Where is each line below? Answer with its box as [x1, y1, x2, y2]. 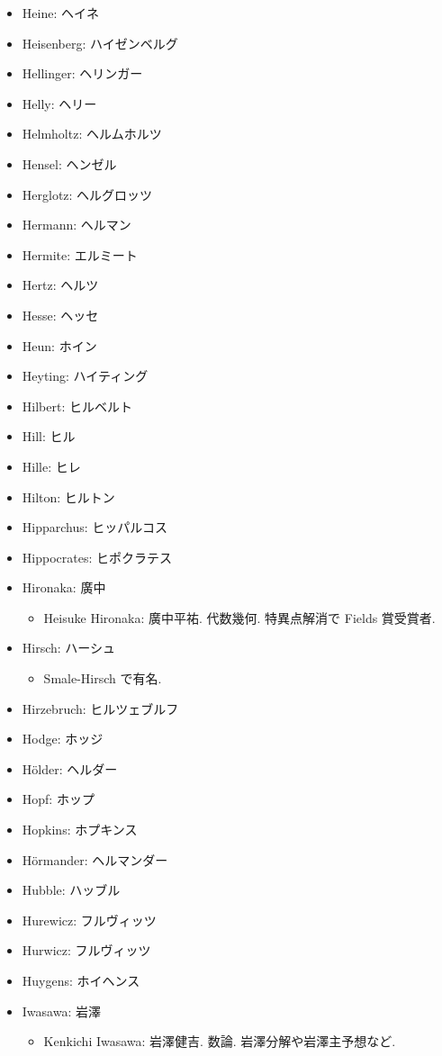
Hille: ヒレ [22, 456, 81, 475]
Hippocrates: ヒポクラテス [22, 547, 172, 566]
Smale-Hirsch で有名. [43, 669, 162, 688]
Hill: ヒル [22, 427, 76, 446]
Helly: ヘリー [22, 94, 97, 113]
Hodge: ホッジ [22, 729, 104, 748]
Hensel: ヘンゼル [22, 154, 117, 173]
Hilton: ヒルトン [22, 487, 115, 506]
